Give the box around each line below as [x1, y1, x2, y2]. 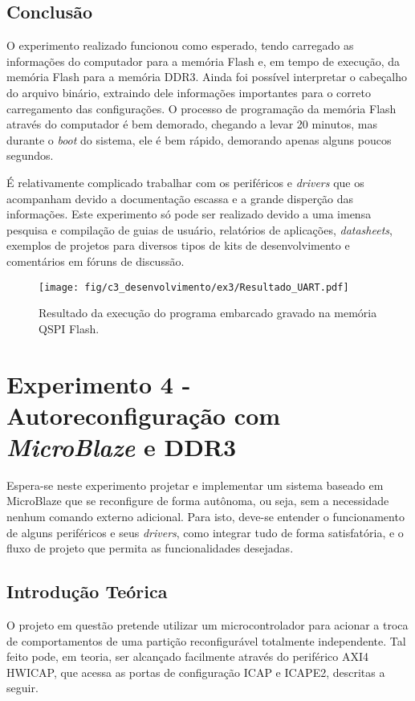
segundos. [6, 147, 54, 164]
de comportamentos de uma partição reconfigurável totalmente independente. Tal [6, 632, 406, 649]
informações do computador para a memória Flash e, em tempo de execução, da [6, 52, 401, 69]
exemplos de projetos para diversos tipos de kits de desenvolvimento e [6, 237, 350, 254]
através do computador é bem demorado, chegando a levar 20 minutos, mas [6, 116, 377, 132]
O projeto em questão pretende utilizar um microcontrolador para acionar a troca [6, 617, 409, 634]
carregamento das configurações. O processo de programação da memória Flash [6, 100, 397, 116]
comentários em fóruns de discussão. [6, 252, 185, 269]
